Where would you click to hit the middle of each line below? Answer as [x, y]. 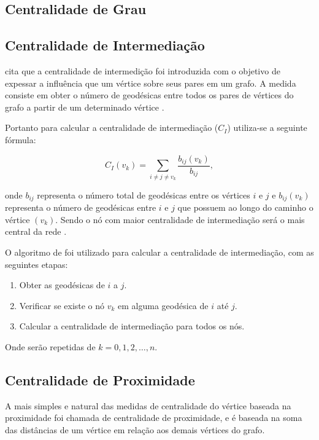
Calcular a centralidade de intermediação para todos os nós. [132, 326]
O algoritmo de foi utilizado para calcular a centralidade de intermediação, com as [159, 252]
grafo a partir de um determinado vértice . [85, 107]
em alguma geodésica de [163, 305]
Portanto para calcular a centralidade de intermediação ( [112, 128]
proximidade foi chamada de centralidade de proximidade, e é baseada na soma [154, 418]
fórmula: [21, 139]
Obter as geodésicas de [62, 285]
